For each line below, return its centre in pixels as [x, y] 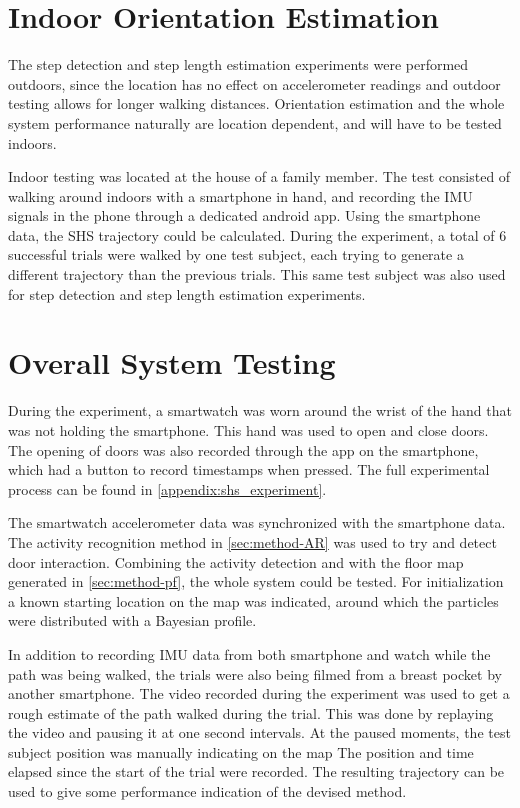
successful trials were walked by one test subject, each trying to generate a [236, 254]
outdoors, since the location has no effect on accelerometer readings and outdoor [254, 83]
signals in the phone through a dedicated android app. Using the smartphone [244, 215]
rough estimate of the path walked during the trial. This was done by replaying [251, 712]
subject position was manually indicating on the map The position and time [241, 751]
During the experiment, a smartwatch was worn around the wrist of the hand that [260, 410]
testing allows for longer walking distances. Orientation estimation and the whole [256, 103]
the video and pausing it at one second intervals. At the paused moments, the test [259, 732]
